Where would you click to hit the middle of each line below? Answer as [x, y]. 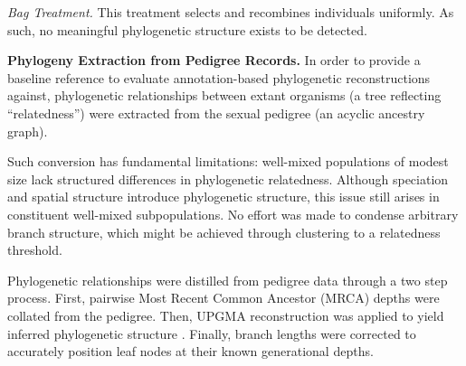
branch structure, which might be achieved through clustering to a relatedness [224, 232]
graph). [28, 131]
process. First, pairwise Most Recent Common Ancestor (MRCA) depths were [223, 298]
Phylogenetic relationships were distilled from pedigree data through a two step [228, 280]
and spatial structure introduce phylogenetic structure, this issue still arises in [223, 197]
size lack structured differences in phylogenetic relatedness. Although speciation [228, 178]
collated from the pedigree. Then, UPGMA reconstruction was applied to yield [226, 315]
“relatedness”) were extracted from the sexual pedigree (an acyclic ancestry [216, 113]
